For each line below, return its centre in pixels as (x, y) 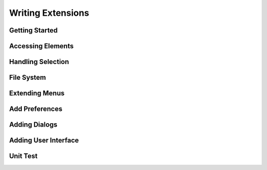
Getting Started (33, 30)
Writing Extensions (49, 13)
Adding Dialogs (33, 125)
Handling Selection (39, 62)
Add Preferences (36, 109)
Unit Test (23, 156)
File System (28, 78)
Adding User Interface (44, 140)
